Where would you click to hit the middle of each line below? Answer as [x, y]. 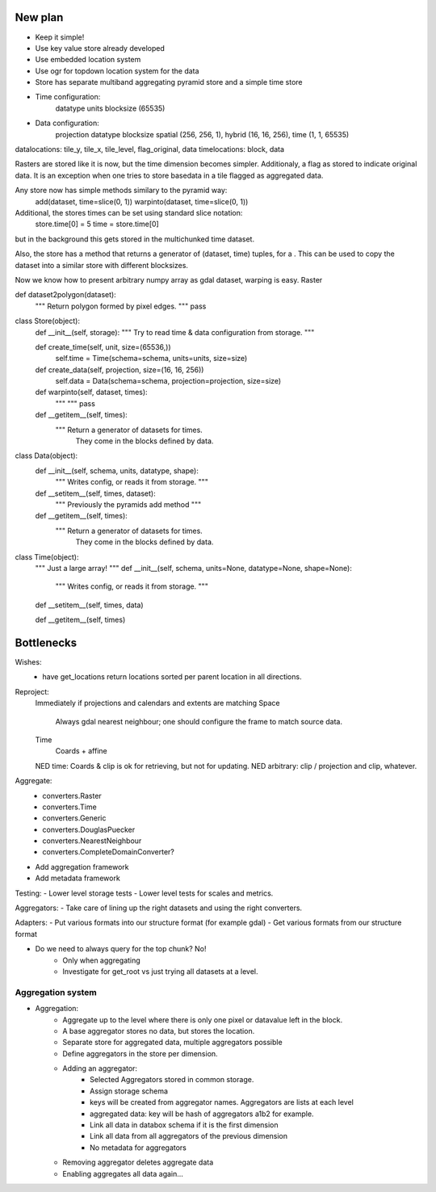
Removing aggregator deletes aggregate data [138, 1162]
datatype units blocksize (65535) [110, 108]
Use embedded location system [88, 60]
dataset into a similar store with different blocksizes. [102, 265]
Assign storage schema [129, 1091]
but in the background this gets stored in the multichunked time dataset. [134, 239]
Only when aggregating [101, 960]
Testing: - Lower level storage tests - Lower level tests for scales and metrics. [144, 893]
